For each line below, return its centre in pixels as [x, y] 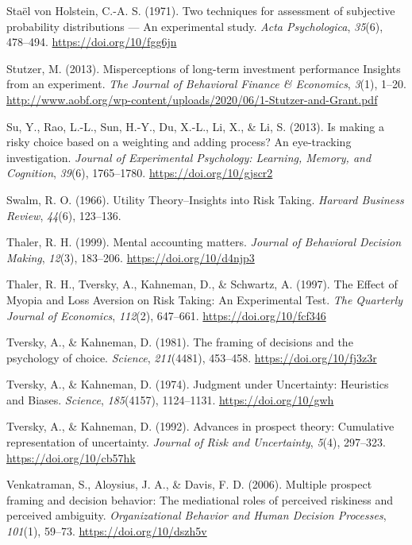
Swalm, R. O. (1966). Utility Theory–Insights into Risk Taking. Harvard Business [205, 199]
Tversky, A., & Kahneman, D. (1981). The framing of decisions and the [180, 342]
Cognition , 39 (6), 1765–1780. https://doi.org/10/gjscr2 [140, 173]
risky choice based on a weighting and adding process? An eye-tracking [179, 142]
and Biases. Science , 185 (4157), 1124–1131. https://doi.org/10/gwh [170, 399]
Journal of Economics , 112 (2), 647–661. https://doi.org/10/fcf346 [166, 315]
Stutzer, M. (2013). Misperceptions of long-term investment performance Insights [204, 68]
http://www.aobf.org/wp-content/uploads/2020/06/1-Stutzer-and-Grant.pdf [192, 99]
